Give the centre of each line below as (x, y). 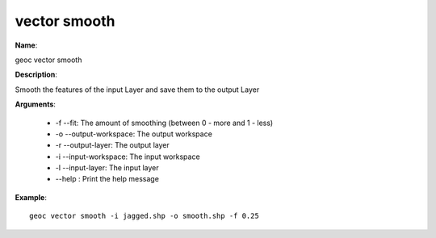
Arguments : (36, 104)
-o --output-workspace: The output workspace (134, 134)
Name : (26, 45)
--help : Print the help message (107, 179)
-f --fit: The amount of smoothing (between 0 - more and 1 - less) (164, 123)
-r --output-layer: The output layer (112, 145)
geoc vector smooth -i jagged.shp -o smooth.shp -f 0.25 (145, 216)
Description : (36, 75)
